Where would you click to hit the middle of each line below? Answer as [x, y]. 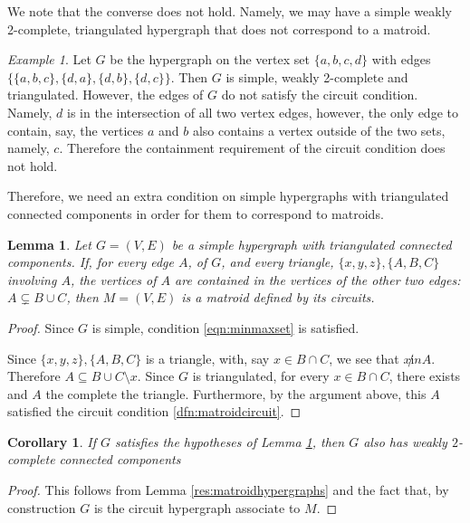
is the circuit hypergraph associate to [197, 507]
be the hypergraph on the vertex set [210, 59]
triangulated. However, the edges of [106, 95]
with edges [401, 59]
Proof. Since [41, 327]
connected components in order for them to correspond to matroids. [196, 213]
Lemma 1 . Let [49, 244]
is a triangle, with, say [207, 358]
